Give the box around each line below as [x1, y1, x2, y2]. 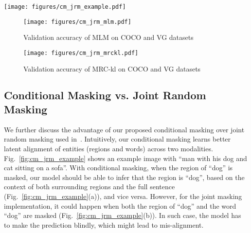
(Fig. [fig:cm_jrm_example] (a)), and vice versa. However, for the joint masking [4, 191, 242, 201]
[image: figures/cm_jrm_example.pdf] [4, 3, 126, 10]
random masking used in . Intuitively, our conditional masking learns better [4, 134, 231, 144]
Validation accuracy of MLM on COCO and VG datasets [23, 32, 194, 42]
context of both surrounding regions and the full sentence [4, 181, 175, 192]
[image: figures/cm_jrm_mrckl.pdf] [23, 49, 139, 56]
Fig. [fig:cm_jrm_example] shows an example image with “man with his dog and [4, 153, 247, 163]
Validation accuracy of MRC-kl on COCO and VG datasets [23, 63, 201, 73]
